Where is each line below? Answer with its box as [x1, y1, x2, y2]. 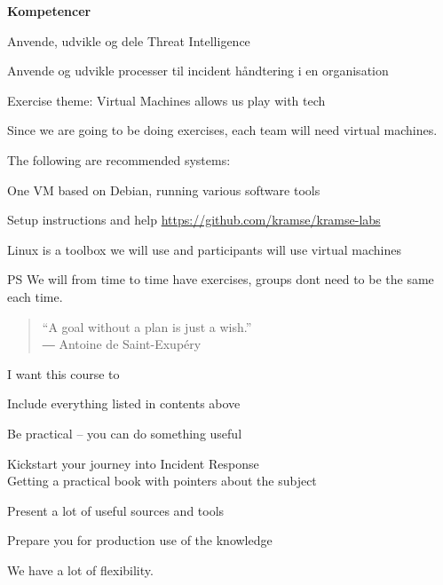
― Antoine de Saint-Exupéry [42, 335, 202, 353]
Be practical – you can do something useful [7, 423, 242, 442]
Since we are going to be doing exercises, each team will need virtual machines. [7, 121, 438, 139]
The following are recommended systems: [7, 150, 231, 169]
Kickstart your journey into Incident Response [7, 454, 259, 472]
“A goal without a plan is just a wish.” [42, 317, 252, 336]
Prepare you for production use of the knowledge [7, 531, 273, 549]
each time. [7, 287, 63, 305]
